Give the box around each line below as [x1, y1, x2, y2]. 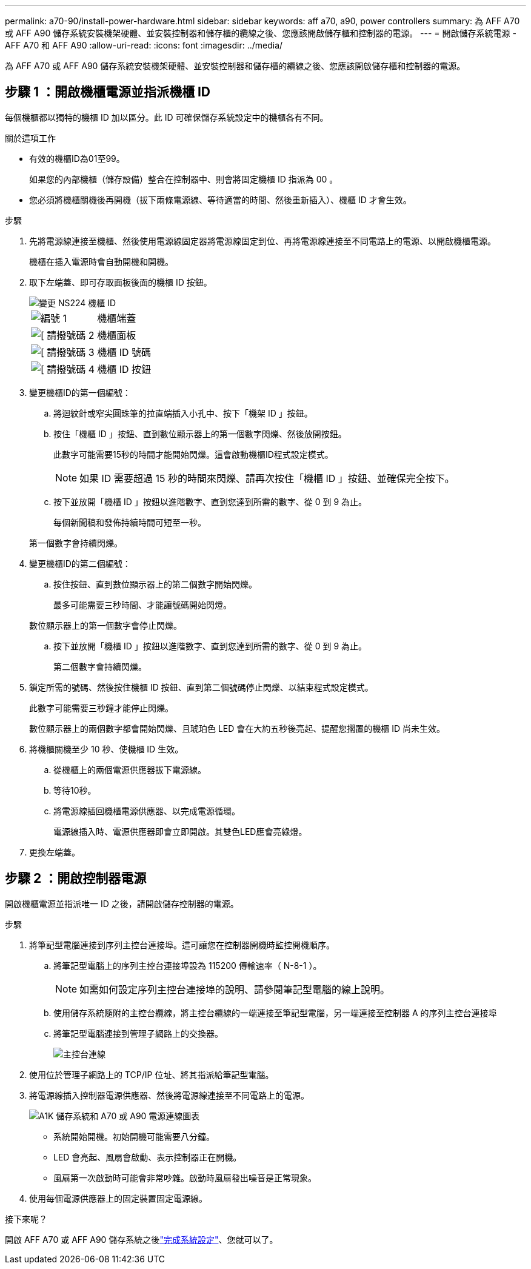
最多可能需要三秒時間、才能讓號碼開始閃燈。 [53, 599, 232, 610]
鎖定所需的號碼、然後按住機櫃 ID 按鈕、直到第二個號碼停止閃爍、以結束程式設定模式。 [29, 681, 373, 692]
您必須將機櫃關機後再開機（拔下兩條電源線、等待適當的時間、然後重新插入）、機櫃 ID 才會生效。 [29, 194, 412, 205]
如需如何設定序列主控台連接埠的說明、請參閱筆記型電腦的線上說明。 [79, 983, 390, 996]
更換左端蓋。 [29, 846, 80, 857]
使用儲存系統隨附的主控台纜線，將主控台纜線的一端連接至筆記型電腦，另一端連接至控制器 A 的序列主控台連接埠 [53, 1007, 497, 1018]
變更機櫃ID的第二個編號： [29, 558, 131, 569]
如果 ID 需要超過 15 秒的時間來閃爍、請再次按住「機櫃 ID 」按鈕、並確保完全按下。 [79, 472, 455, 484]
